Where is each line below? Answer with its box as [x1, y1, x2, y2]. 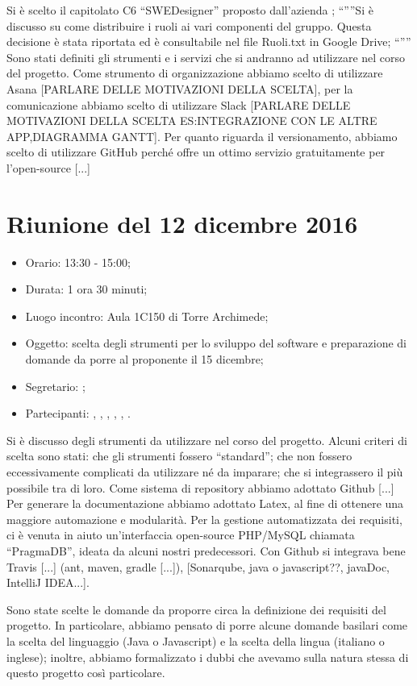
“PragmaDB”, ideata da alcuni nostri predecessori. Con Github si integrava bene [6, 542, 406, 559]
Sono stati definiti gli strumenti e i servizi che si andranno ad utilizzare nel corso [6, 48, 406, 65]
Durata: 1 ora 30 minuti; [25, 281, 148, 297]
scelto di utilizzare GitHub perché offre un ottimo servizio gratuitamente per [6, 143, 386, 160]
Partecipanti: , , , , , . [25, 405, 131, 422]
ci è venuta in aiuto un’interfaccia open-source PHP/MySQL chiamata [6, 526, 355, 543]
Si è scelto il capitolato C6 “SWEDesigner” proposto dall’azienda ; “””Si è [6, 2, 373, 18]
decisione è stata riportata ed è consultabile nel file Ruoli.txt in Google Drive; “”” [6, 33, 411, 50]
